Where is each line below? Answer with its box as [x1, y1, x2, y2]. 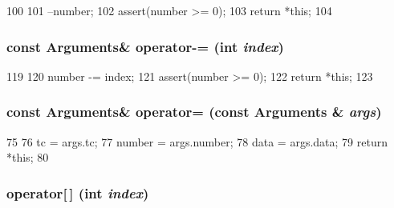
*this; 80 [6, 149, 49, 166]
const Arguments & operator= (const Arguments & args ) [6, 102, 382, 122]
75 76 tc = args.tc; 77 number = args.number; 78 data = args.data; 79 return [6, 133, 388, 150]
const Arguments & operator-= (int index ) [6, 36, 284, 56]
